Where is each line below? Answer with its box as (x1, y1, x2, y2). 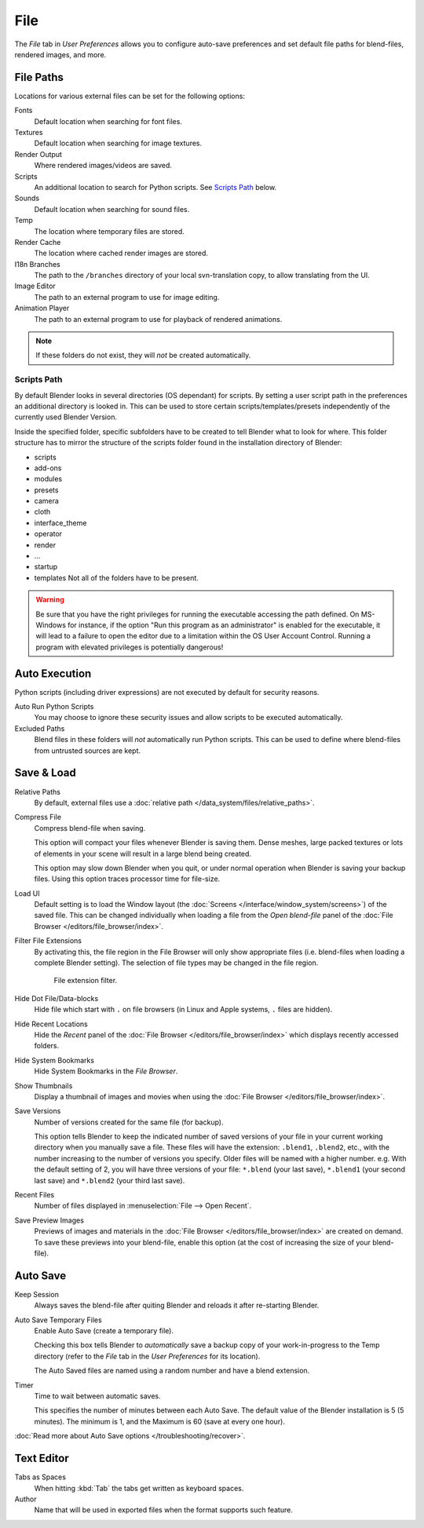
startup (34, 562, 58, 572)
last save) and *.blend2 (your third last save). (34, 1175, 185, 1185)
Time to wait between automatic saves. (34, 1391, 161, 1401)
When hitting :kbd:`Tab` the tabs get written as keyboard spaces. (34, 1483, 244, 1493)
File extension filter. (53, 976, 118, 985)
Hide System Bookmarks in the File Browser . (34, 1066, 178, 1076)
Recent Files (14, 1190, 55, 1200)
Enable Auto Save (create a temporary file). (34, 1326, 174, 1336)
